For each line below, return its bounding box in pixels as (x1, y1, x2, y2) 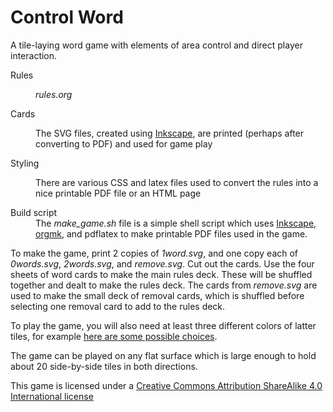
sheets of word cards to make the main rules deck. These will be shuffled (10, 268, 313, 280)
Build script (10, 206, 58, 218)
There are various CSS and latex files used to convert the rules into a (35, 176, 319, 188)
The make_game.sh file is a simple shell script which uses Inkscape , (35, 217, 317, 229)
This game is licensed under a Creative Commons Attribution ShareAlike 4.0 (10, 379, 323, 391)
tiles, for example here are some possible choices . (10, 330, 218, 342)
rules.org (35, 88, 73, 100)
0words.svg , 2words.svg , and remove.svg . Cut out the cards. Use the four (10, 257, 315, 270)
